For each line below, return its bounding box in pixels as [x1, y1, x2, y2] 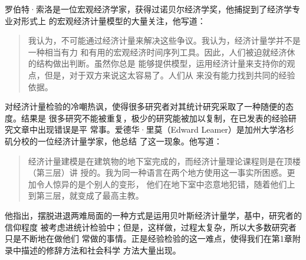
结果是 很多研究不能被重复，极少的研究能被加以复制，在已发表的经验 [21, 111, 288, 124]
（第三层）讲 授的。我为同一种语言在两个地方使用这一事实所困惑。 [28, 166, 287, 179]
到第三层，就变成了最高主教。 [28, 189, 144, 202]
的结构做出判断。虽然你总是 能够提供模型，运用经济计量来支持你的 [28, 57, 287, 70]
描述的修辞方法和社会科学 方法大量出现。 [21, 243, 181, 256]
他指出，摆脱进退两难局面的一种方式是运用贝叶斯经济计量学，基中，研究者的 [5, 209, 302, 221]
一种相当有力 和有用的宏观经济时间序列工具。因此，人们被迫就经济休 [28, 45, 295, 58]
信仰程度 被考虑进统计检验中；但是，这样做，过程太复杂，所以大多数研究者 [5, 220, 297, 233]
